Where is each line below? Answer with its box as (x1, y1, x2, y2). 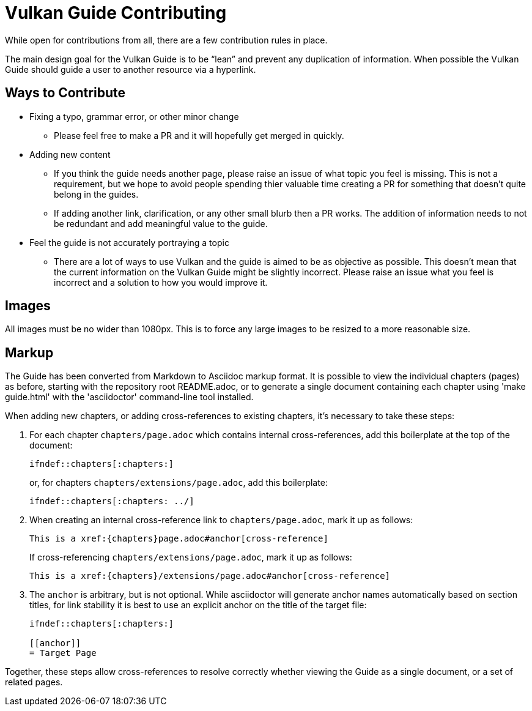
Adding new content (29, 149, 111, 160)
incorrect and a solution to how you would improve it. (54, 277, 268, 288)
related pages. (5, 677, 63, 688)
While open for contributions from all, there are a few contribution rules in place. (5, 34, 328, 45)
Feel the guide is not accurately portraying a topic (29, 237, 229, 248)
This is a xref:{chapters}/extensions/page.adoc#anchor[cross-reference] (29, 571, 391, 581)
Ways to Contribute (5, 85, 125, 101)
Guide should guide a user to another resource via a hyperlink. (5, 64, 256, 75)
